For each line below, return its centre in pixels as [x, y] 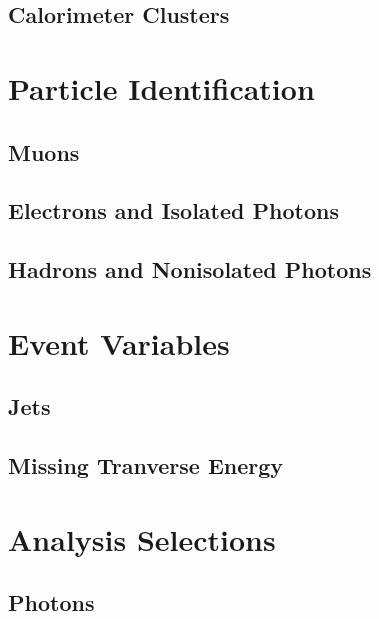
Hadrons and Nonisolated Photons [190, 269]
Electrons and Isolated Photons [173, 210]
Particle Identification [161, 87]
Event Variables [119, 342]
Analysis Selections [142, 538]
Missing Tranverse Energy [146, 465]
